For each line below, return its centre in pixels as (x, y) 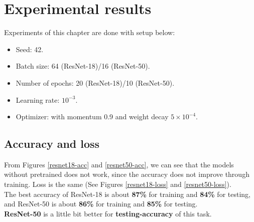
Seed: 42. (30, 49)
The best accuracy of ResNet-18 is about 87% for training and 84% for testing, (127, 194)
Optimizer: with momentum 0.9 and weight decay (92, 117)
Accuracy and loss (52, 144)
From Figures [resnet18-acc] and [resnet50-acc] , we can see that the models (119, 164)
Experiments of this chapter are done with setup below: (90, 32)
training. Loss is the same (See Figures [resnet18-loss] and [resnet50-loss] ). (118, 184)
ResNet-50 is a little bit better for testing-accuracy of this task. (108, 213)
